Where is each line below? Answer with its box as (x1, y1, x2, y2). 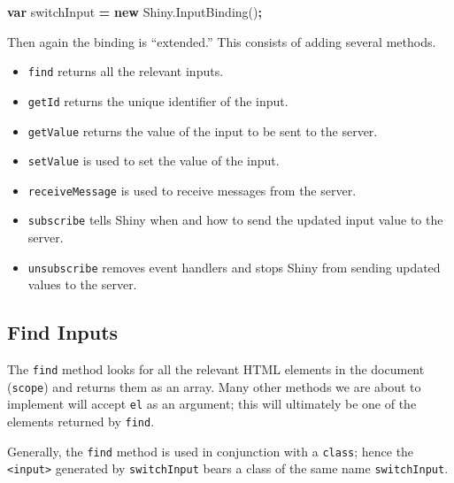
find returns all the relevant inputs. (27, 62, 224, 80)
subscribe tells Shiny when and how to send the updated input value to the (27, 211, 443, 229)
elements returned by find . (7, 412, 155, 431)
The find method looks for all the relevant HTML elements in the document (7, 360, 425, 379)
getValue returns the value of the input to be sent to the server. (27, 121, 378, 140)
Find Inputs (7, 318, 119, 346)
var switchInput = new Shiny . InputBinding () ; (7, 3, 262, 20)
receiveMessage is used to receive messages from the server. (27, 180, 357, 199)
